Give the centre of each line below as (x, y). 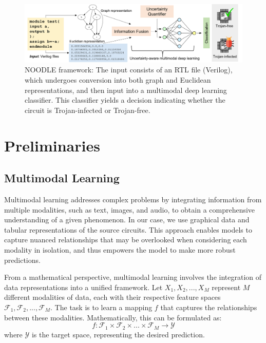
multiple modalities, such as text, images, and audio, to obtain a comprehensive (130, 209)
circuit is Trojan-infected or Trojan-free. (88, 110)
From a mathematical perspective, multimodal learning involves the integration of (133, 277)
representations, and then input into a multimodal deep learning (126, 90)
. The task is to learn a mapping (101, 307)
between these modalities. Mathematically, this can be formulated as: (113, 317)
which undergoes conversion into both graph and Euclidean (118, 80)
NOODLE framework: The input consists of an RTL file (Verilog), (129, 70)
